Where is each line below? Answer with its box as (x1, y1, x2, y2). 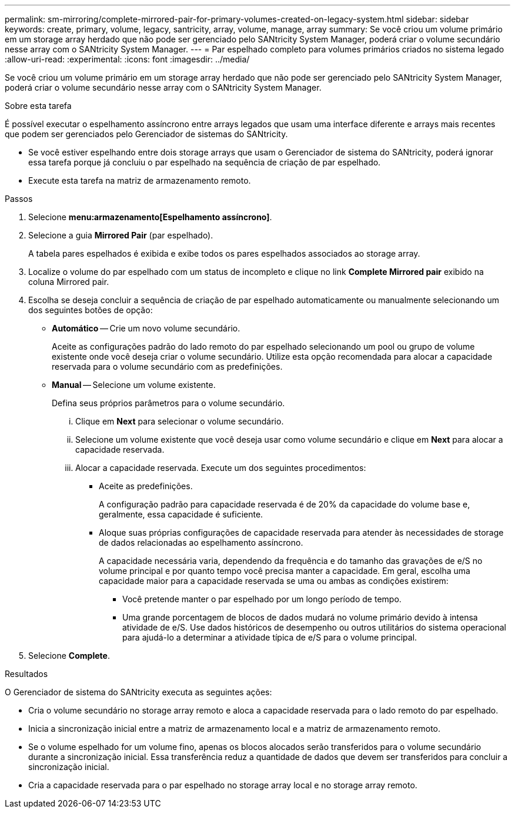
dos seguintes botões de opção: (28, 305, 153, 315)
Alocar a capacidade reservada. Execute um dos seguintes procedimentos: (75, 463, 366, 473)
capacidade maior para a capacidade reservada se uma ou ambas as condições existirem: (99, 576, 449, 586)
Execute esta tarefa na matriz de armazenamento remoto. (28, 175, 251, 185)
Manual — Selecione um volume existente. (52, 380, 216, 390)
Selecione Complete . (28, 651, 110, 661)
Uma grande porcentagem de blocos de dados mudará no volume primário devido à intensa (122, 612, 478, 622)
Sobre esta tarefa (5, 101, 72, 111)
